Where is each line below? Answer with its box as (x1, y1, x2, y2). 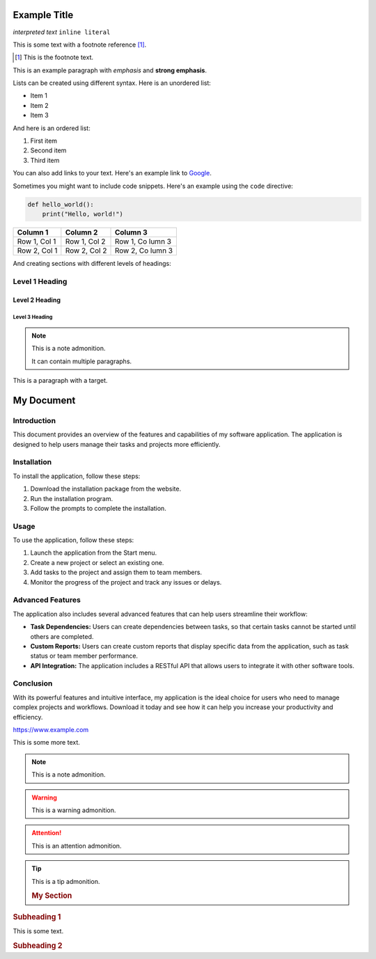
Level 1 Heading (13, 276, 68, 286)
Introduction (13, 415, 56, 425)
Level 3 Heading (13, 314, 53, 321)
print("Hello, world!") (42, 209, 123, 218)
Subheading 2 (13, 941, 63, 951)
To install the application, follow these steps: (13, 472, 141, 480)
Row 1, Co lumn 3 (114, 237, 172, 246)
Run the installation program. (30, 494, 113, 502)
